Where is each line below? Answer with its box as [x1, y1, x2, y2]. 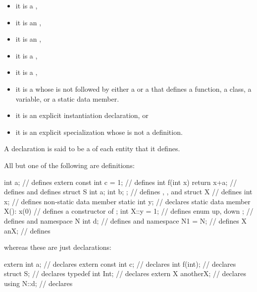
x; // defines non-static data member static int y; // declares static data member [4, 196, 251, 206]
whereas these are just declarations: [4, 242, 112, 252]
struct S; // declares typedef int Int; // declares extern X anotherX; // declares [4, 268, 246, 279]
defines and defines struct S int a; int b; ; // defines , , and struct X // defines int [4, 186, 253, 197]
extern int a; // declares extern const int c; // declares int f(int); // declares [4, 258, 236, 269]
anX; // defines [4, 225, 51, 235]
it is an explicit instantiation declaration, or [15, 110, 149, 120]
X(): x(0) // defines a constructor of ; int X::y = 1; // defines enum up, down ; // [4, 206, 254, 216]
